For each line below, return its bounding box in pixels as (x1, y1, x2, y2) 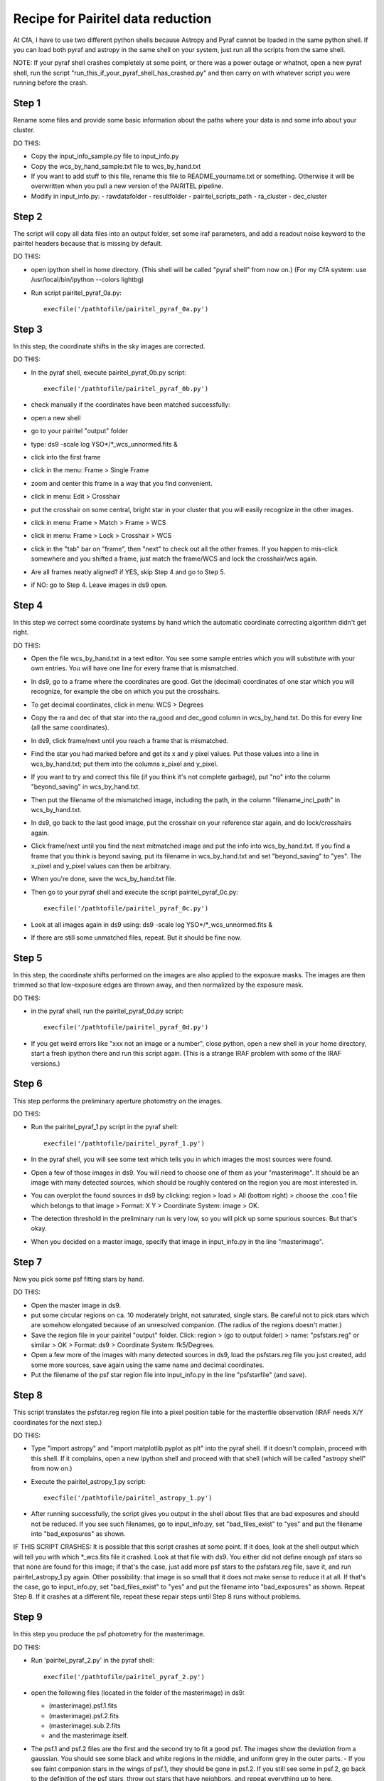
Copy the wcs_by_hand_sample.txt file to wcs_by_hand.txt (31, 162, 201, 170)
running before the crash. (13, 78, 88, 87)
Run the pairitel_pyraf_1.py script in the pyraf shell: (31, 1123, 178, 1131)
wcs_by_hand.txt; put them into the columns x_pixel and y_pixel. (31, 759, 218, 768)
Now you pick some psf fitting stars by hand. (13, 1274, 145, 1283)
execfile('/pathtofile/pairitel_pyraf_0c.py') (43, 905, 209, 913)
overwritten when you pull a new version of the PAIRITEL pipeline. (31, 182, 224, 190)
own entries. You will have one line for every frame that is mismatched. (31, 664, 238, 673)
